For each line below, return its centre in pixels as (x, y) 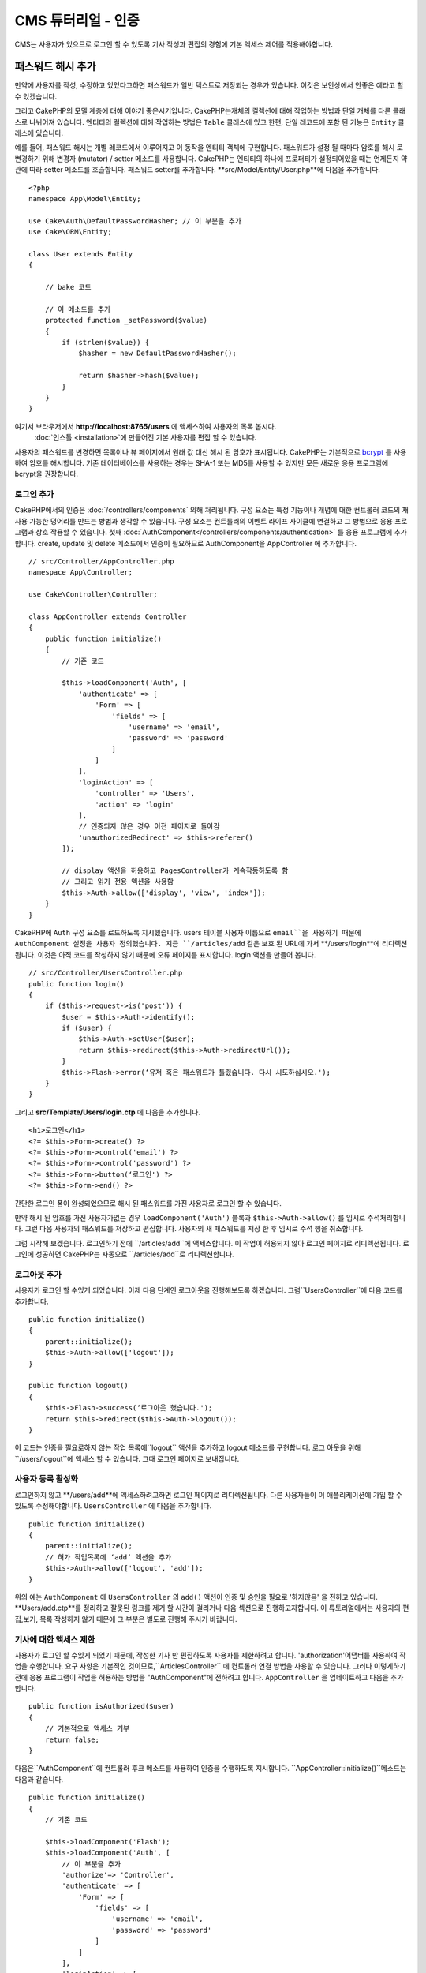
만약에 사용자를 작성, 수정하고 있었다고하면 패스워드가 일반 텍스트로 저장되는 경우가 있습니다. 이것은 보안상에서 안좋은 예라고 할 (209, 85)
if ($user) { (87, 1028)
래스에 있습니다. (39, 133)
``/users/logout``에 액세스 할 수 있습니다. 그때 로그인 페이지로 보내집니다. (127, 1458)
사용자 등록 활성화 (47, 1479)
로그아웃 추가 (38, 1275)
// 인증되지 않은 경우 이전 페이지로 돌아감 (149, 826)
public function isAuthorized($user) (102, 1706)
